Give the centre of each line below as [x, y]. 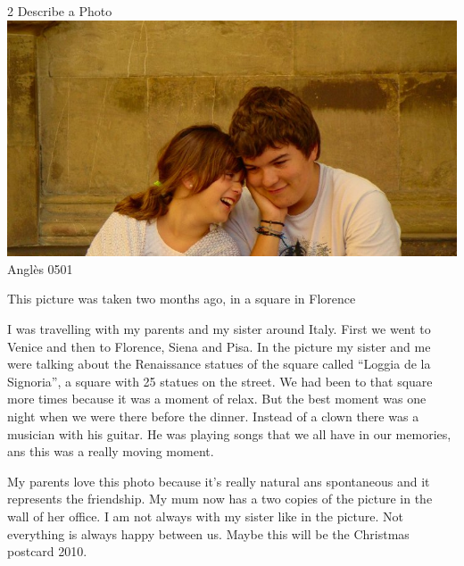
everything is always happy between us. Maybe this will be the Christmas [208, 533]
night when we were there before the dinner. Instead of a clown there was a [213, 416]
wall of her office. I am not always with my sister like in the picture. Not [206, 516]
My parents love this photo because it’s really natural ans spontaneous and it [219, 481]
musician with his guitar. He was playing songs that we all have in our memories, [229, 433]
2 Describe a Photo [60, 11]
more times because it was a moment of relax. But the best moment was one [217, 399]
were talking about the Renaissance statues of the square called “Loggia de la [219, 364]
